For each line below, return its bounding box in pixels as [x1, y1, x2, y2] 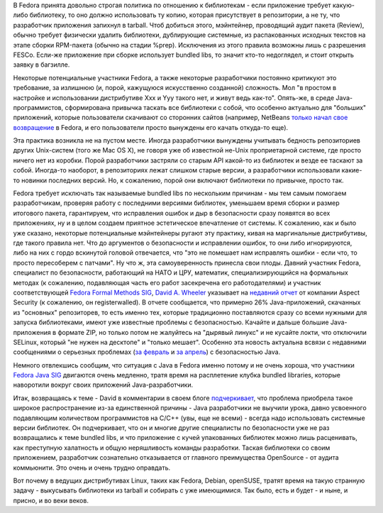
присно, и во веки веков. [13, 496, 89, 504]
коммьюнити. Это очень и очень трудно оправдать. [13, 463, 170, 472]
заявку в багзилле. [13, 60, 70, 69]
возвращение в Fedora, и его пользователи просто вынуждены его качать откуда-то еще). [13, 123, 289, 131]
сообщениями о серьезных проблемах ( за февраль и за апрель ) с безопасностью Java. [13, 348, 281, 356]
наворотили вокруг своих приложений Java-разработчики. [13, 380, 194, 390]
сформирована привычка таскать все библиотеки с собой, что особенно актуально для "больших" [65, 103, 367, 111]
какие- [341, 166, 362, 175]
